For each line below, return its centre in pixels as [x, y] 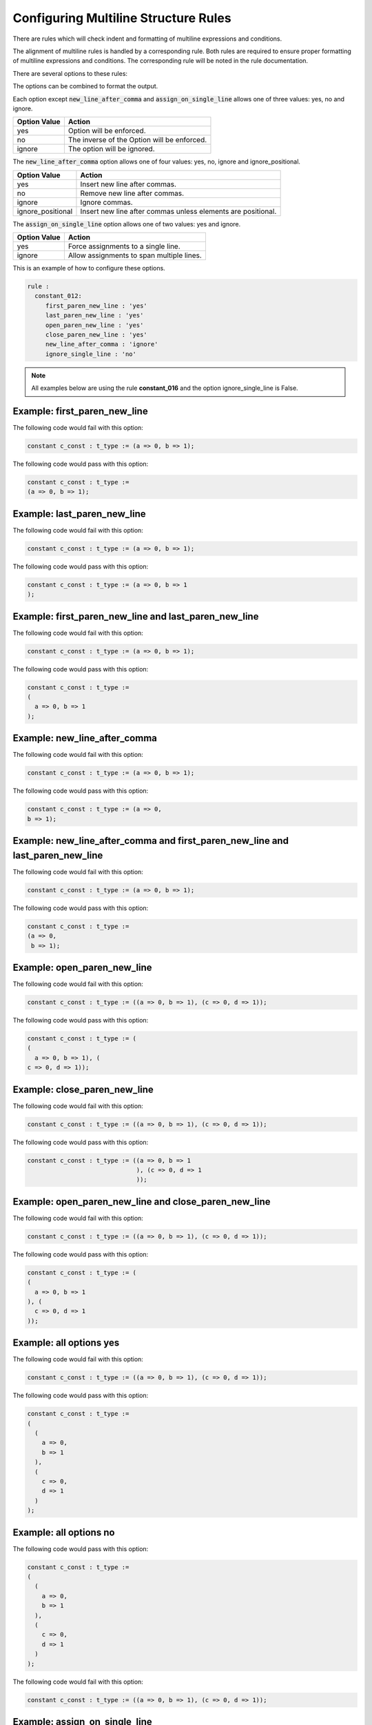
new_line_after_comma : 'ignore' [102, 344]
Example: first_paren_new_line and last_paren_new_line [136, 617]
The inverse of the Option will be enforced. [137, 140]
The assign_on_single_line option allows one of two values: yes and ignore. [127, 224]
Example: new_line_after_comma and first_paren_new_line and [151, 841]
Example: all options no [64, 1532]
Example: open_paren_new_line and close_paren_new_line [142, 1202]
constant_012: [59, 296]
